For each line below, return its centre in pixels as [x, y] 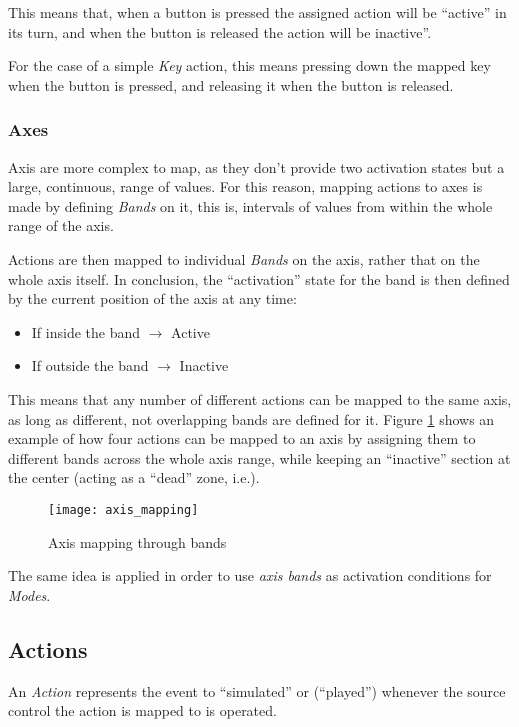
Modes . [29, 594]
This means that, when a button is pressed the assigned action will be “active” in [257, 12]
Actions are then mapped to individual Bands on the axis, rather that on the [244, 258]
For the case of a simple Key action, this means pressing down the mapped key [249, 65]
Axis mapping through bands [137, 541]
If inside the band [86, 331]
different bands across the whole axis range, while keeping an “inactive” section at [259, 457]
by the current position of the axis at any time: [152, 298]
